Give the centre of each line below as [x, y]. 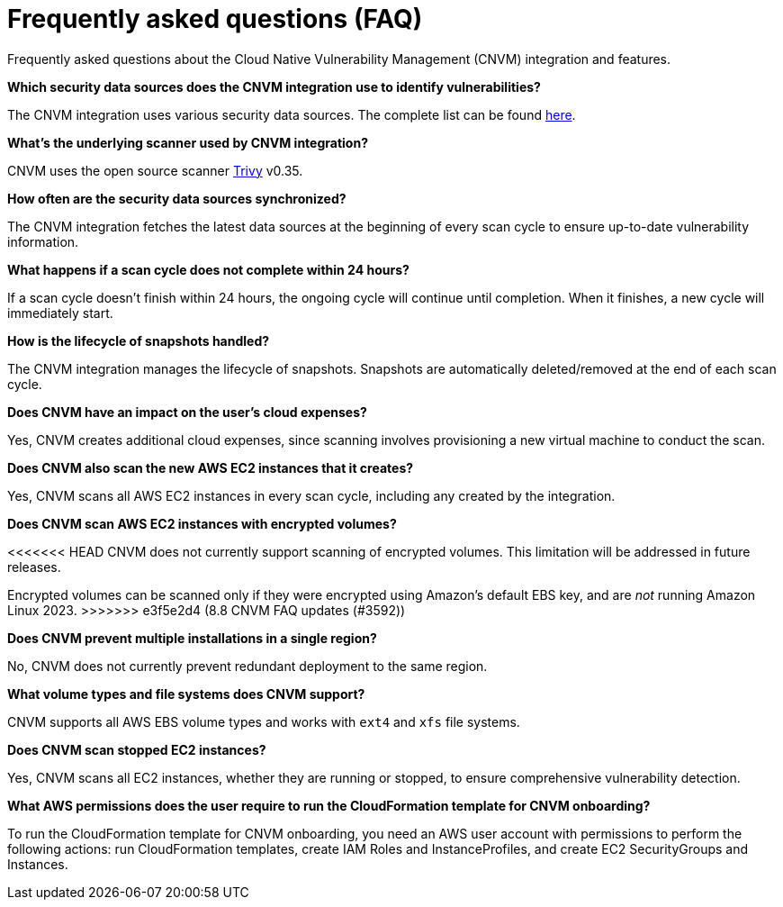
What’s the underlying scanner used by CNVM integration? [188, 142]
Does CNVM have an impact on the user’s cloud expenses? [187, 412]
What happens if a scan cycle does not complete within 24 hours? [208, 269]
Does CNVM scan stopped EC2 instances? [137, 749]
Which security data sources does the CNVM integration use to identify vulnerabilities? [274, 86]
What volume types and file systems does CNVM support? [186, 694]
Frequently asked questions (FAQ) [215, 19]
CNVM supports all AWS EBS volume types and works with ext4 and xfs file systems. [264, 721]
